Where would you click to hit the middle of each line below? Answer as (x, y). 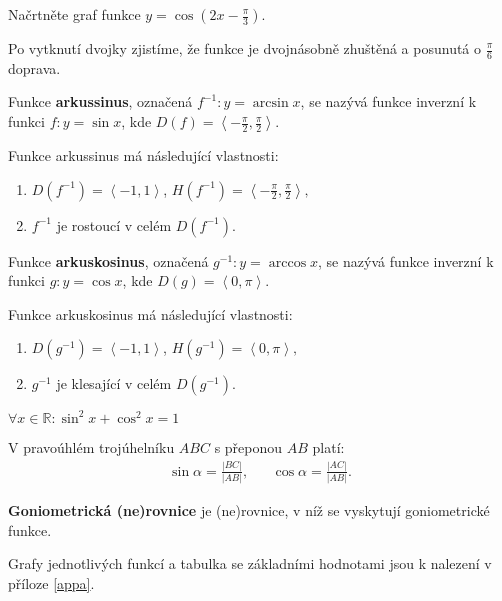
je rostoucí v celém (114, 224)
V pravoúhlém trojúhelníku (91, 446)
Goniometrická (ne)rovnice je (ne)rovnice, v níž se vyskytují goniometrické (249, 510)
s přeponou (248, 446)
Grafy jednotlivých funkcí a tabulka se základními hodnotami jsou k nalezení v (250, 563)
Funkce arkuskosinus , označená (108, 260)
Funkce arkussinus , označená (100, 101)
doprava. (34, 67)
